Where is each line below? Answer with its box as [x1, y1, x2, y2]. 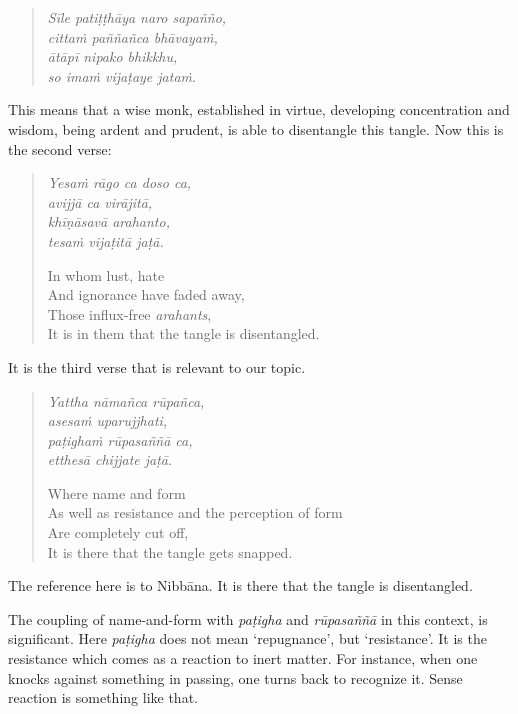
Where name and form [47, 482, 186, 503]
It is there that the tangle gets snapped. [47, 541, 293, 562]
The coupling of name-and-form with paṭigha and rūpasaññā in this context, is [8, 608, 488, 629]
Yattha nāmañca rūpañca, [47, 390, 205, 411]
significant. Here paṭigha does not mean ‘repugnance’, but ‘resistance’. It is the [8, 628, 487, 649]
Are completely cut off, [47, 522, 189, 543]
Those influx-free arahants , [47, 303, 212, 324]
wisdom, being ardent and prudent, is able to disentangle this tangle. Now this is [8, 118, 504, 139]
